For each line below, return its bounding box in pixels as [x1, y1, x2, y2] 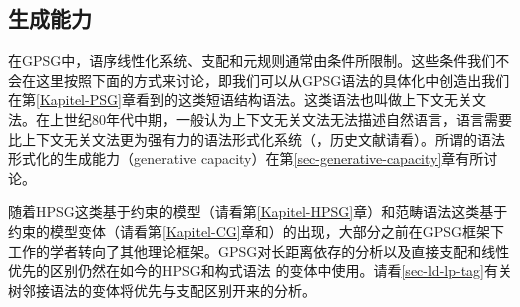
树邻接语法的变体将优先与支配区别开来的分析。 [8, 279, 316, 300]
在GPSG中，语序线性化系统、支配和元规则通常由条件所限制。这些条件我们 [8, 50, 496, 71]
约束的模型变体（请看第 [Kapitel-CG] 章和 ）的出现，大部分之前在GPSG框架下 [8, 220, 504, 241]
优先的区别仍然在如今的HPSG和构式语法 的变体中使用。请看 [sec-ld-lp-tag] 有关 [8, 260, 512, 281]
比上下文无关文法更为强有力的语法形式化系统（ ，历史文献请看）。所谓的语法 [8, 128, 505, 149]
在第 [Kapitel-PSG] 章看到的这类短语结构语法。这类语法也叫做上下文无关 [8, 89, 472, 110]
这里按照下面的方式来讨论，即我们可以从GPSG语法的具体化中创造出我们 [35, 69, 510, 90]
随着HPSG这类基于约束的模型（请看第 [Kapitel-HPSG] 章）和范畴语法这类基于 [8, 201, 508, 222]
